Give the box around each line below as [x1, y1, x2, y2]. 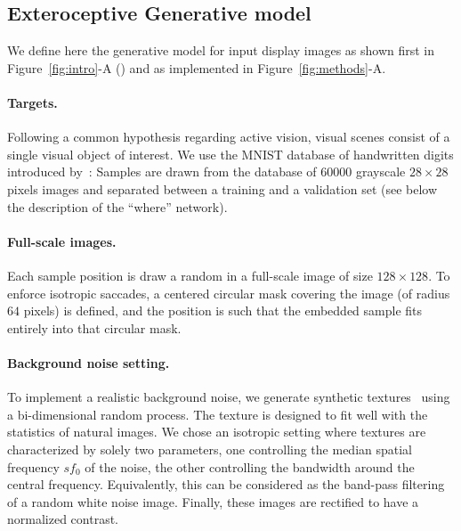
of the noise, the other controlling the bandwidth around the [85, 457, 415, 476]
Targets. [7, 93, 58, 111]
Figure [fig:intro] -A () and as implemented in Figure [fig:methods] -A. [7, 58, 386, 77]
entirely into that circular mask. [7, 318, 182, 337]
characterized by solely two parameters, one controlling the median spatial [7, 439, 413, 458]
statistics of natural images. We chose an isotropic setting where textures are [7, 422, 426, 441]
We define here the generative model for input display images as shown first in [7, 41, 435, 60]
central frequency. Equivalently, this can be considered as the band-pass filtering [7, 475, 445, 494]
